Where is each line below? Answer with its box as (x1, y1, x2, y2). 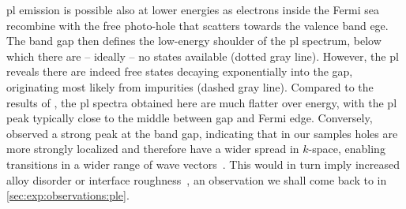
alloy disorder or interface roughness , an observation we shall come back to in (6, 171, 387, 188)
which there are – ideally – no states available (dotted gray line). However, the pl (6, 47, 399, 64)
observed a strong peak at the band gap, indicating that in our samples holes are (6, 125, 398, 141)
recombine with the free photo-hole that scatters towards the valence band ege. (6, 17, 389, 33)
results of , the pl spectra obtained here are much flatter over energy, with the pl (6, 94, 397, 110)
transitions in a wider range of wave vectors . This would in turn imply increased (6, 155, 400, 172)
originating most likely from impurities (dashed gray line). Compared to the (6, 78, 374, 95)
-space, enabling (308, 140, 385, 157)
